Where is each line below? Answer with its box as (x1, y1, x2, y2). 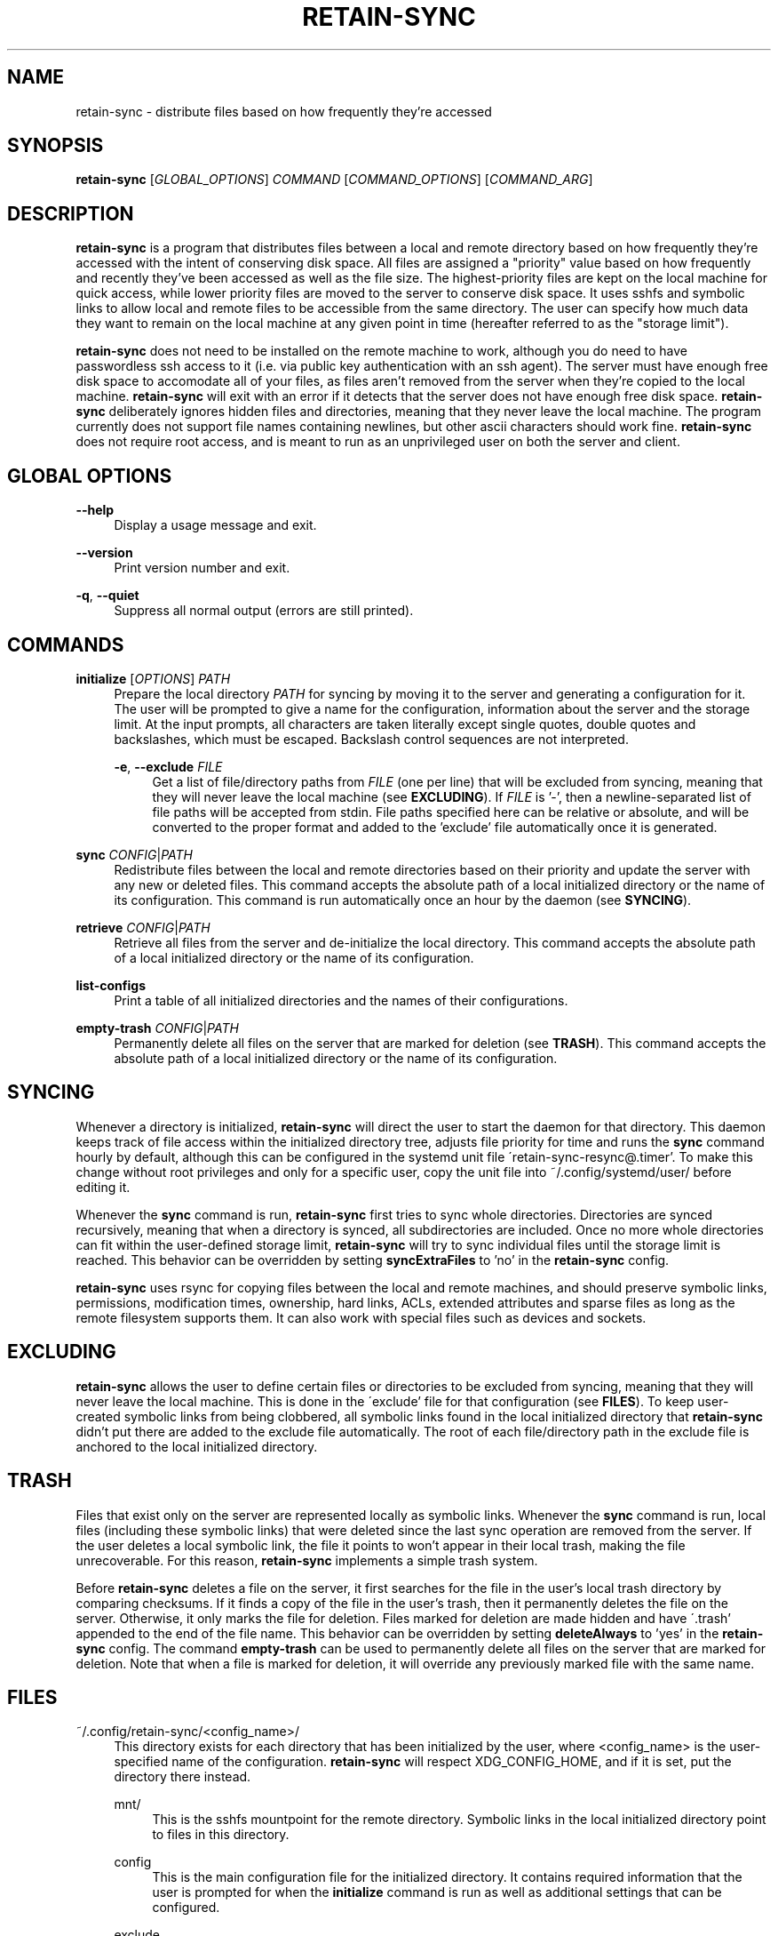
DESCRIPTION (7, 202, 134, 225)
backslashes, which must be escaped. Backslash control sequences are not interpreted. (114, 731, 629, 747)
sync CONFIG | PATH (75, 846, 193, 862)
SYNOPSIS (7, 134, 104, 157)
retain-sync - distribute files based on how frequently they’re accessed (75, 103, 492, 119)
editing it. (75, 1179, 131, 1195)
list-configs (75, 977, 146, 993)
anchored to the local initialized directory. (75, 1438, 318, 1454)
